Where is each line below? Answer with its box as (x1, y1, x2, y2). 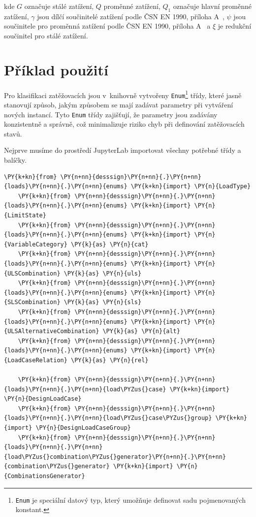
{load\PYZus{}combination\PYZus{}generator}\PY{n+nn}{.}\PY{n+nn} (4, 453, 226, 460)
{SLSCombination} (4, 299, 61, 306)
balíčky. (4, 155, 27, 165)
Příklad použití (4, 59, 108, 79)
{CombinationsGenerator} (4, 473, 85, 480)
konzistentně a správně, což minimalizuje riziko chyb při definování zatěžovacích (4, 119, 245, 129)
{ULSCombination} (4, 270, 61, 277)
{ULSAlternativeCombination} (4, 328, 99, 335)
